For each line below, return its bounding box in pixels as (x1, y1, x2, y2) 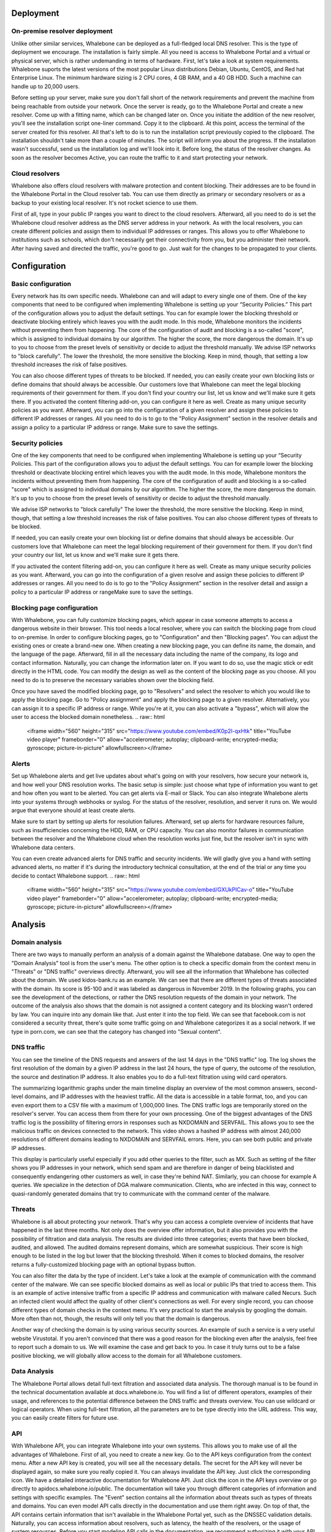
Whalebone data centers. (11, 843, 75, 851)
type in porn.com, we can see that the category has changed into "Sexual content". (11, 1028, 222, 1035)
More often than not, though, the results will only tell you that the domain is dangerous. (11, 1315, 231, 1322)
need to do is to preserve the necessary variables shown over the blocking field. (11, 676, 215, 683)
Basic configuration (11, 279, 72, 288)
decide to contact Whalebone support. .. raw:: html (11, 872, 140, 879)
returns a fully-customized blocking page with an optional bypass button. (11, 1261, 196, 1268)
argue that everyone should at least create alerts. (11, 806, 136, 814)
